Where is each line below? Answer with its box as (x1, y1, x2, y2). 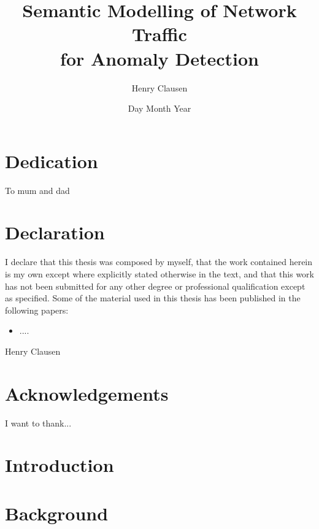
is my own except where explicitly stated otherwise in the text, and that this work (5, 267, 314, 280)
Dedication (5, 148, 98, 173)
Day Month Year (128, 102, 191, 115)
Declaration (5, 220, 105, 245)
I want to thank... (5, 416, 72, 429)
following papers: (5, 303, 69, 316)
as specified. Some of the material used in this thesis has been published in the (5, 292, 301, 304)
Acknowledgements (5, 380, 169, 406)
